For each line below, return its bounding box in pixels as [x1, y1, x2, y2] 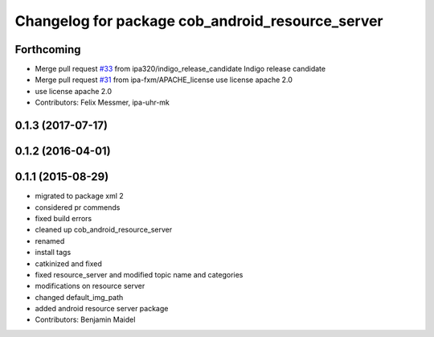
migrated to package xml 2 [35, 191, 124, 201]
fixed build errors [35, 213, 92, 223]
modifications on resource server [35, 282, 145, 291]
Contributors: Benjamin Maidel [35, 314, 136, 325]
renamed [35, 236, 65, 245]
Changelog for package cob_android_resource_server [14, 12, 383, 30]
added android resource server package [35, 304, 169, 314]
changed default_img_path [35, 292, 124, 302]
